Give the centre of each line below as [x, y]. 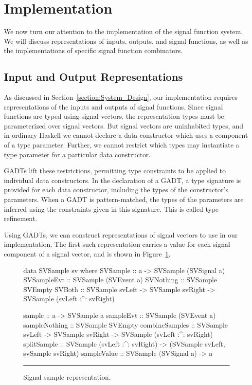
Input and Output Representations [93, 77]
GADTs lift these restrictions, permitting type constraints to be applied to [115, 171]
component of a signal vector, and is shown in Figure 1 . [87, 254]
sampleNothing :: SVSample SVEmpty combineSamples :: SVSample [126, 324]
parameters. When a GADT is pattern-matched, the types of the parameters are [124, 199]
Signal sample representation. [67, 376]
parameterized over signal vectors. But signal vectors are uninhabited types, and [124, 125]
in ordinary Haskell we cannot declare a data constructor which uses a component [126, 135]
